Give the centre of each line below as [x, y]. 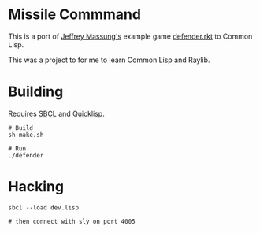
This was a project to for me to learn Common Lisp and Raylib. [109, 60]
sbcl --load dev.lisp [44, 207]
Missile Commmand [75, 15]
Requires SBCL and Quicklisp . [56, 113]
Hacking [36, 187]
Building [36, 92]
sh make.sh [26, 135]
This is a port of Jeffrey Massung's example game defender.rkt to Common [130, 36]
